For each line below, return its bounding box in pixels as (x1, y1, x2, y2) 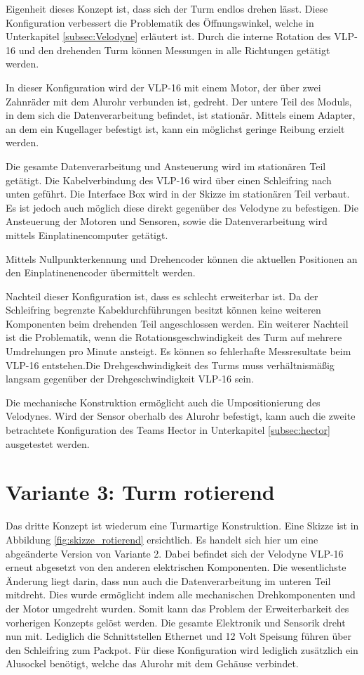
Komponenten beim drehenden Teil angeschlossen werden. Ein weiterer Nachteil (6, 316, 349, 330)
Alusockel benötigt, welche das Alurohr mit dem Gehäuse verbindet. (6, 656, 299, 671)
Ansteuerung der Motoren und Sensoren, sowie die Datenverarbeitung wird (6, 214, 328, 229)
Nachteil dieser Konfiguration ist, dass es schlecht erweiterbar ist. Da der (6, 288, 318, 303)
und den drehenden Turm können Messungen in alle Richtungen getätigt (18, 42, 330, 57)
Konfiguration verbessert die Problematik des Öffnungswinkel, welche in (6, 15, 314, 30)
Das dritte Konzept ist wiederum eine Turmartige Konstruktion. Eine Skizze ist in (6, 518, 359, 533)
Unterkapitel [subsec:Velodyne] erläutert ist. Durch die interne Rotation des (6, 29, 331, 44)
